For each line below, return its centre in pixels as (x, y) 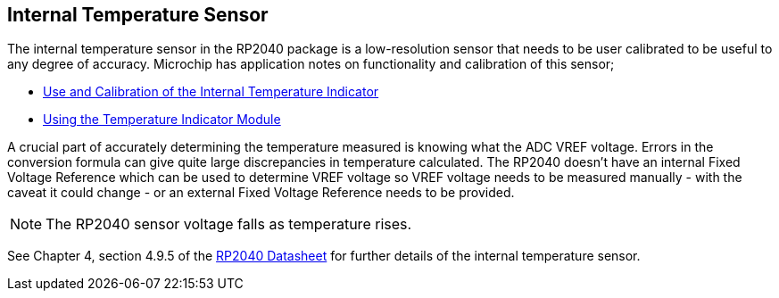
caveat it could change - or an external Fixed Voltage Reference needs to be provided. (261, 193)
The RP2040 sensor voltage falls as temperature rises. (229, 224)
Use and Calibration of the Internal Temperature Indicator (211, 92)
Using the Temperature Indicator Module (162, 120)
